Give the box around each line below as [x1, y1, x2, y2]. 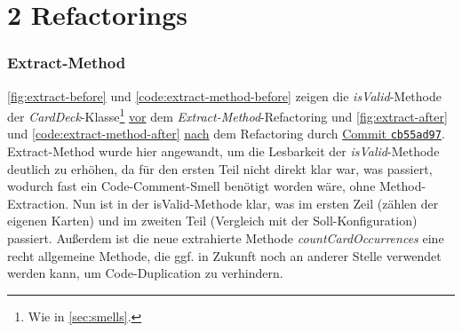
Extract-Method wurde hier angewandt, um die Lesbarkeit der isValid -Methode [7, 142, 440, 161]
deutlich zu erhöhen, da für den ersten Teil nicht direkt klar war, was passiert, [7, 159, 433, 178]
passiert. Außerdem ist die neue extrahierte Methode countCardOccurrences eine [7, 229, 444, 248]
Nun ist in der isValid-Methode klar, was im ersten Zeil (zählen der [72, 194, 439, 212]
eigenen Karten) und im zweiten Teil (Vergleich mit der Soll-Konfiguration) [7, 211, 418, 230]
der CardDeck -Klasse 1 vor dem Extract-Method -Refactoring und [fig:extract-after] [7, 105, 448, 125]
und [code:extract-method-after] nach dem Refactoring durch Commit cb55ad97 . [7, 124, 445, 143]
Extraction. [7, 194, 69, 212]
